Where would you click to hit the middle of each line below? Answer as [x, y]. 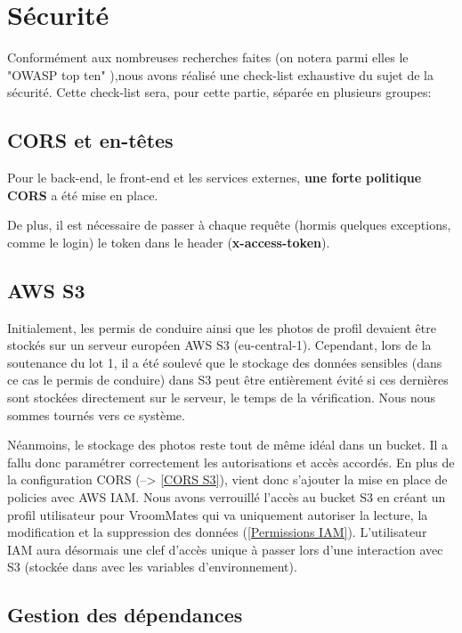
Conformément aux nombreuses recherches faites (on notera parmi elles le [208, 57]
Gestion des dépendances [125, 615]
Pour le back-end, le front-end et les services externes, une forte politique [215, 178]
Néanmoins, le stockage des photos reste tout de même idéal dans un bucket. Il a [228, 445]
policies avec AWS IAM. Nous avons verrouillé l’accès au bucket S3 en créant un [227, 497]
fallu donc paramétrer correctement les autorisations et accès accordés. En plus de [231, 462]
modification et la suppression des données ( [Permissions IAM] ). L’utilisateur [217, 532]
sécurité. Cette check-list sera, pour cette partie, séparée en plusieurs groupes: [219, 92]
